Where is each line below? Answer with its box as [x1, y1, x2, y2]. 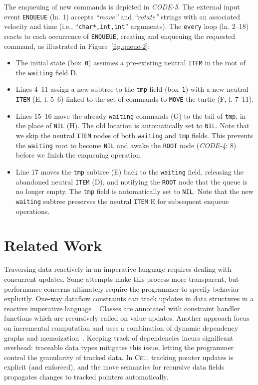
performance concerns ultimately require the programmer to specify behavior [4, 283, 240, 294]
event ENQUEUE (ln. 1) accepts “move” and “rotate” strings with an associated [4, 11, 240, 21]
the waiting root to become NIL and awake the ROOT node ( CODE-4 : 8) [15, 140, 237, 150]
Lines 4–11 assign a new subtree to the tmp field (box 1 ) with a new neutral [15, 84, 249, 94]
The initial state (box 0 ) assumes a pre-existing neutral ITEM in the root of [15, 57, 246, 68]
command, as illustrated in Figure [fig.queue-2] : [4, 40, 150, 51]
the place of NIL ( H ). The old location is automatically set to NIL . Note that [15, 120, 250, 131]
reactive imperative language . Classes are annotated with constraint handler [4, 303, 240, 313]
